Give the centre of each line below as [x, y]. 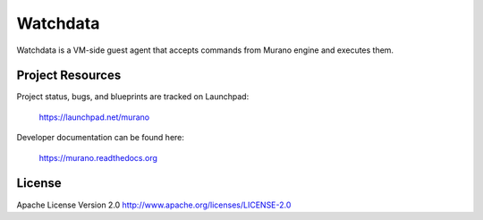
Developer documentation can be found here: [101, 138]
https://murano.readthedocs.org [98, 157]
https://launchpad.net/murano [94, 117]
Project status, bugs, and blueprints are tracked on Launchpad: [133, 97]
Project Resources [69, 76]
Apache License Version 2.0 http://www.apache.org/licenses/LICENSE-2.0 [154, 205]
